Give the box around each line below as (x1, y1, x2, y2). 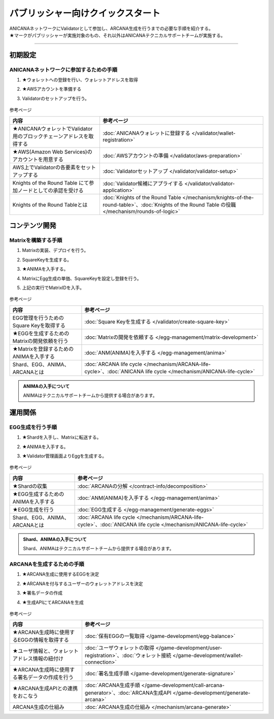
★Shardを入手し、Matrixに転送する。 (22, 434, 101, 441)
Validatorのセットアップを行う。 (22, 95, 90, 101)
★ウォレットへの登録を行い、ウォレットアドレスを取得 (22, 77, 138, 83)
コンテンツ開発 (9, 221, 56, 230)
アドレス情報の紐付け (12, 655, 63, 662)
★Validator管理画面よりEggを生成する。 (22, 453, 107, 459)
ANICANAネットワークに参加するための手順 (9, 66, 118, 73)
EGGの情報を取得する (17, 636, 70, 643)
